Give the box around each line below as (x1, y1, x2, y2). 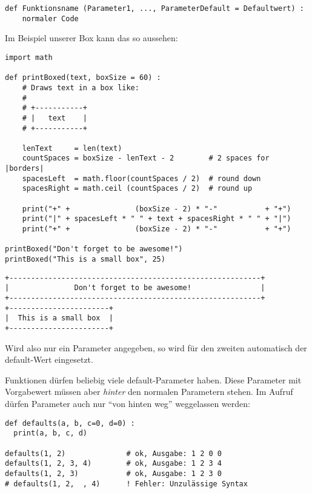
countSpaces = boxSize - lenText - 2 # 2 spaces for (22, 154, 270, 163)
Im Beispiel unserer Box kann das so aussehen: (5, 31, 178, 44)
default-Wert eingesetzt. (5, 353, 93, 366)
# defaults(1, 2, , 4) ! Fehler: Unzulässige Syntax (5, 479, 248, 488)
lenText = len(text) (22, 144, 122, 153)
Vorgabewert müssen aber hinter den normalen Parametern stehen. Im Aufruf (5, 385, 293, 398)
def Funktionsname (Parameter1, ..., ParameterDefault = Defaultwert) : (5, 4, 304, 13)
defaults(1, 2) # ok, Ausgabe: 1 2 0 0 (5, 449, 222, 458)
